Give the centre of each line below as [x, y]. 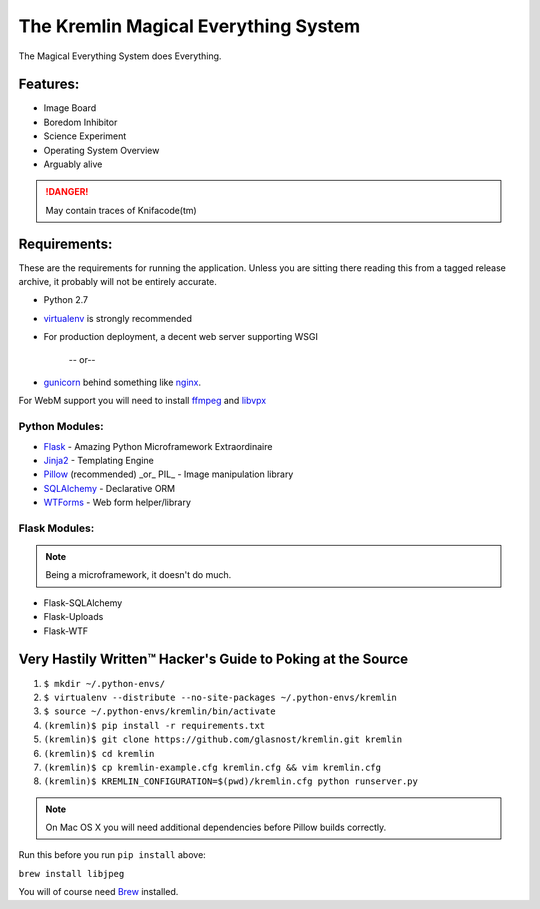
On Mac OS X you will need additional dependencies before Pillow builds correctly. [216, 827]
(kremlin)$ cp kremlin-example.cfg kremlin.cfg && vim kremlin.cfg [212, 767]
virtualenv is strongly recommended [118, 318]
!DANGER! [67, 192]
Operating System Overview [101, 150]
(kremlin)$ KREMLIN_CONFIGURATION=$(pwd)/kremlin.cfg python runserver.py [231, 781]
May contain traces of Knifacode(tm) [121, 210]
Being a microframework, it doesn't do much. [138, 575]
